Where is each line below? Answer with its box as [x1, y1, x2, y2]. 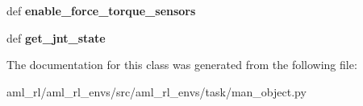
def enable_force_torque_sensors [6, 2, 196, 18]
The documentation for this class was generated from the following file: [6, 56, 357, 73]
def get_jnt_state [6, 29, 106, 46]
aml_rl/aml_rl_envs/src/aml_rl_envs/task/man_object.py [6, 83, 307, 100]
